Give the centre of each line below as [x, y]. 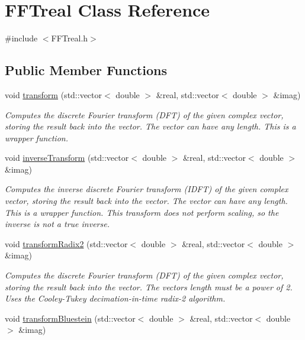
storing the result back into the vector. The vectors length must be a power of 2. [149, 286]
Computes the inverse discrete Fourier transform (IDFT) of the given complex [147, 189]
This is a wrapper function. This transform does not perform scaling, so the [142, 212]
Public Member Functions [86, 70]
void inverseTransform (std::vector [67, 158]
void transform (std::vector [54, 94]
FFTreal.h [70, 38]
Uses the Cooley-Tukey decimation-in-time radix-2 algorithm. [115, 298]
